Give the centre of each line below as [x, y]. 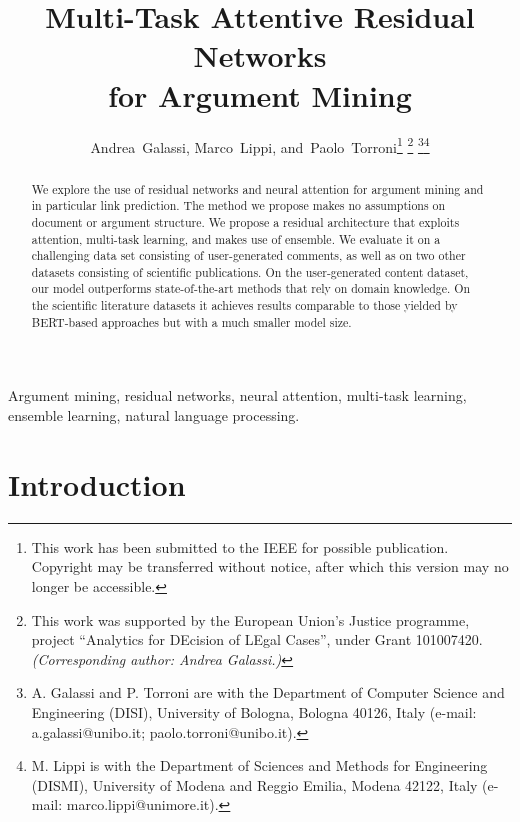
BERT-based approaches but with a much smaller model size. [191, 321]
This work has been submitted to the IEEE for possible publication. [240, 546]
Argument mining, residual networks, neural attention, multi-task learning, [237, 395]
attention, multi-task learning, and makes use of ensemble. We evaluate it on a [236, 238]
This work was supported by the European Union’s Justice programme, [250, 619]
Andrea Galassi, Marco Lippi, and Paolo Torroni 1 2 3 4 [260, 145]
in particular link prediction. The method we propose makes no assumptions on [238, 205]
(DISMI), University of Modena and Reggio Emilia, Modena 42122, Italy [254, 784]
